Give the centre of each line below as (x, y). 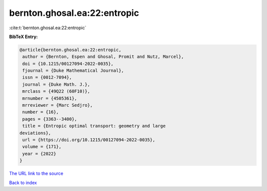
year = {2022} (39, 154)
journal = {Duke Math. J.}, (56, 84)
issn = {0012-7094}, (47, 77)
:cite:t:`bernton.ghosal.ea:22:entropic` (48, 28)
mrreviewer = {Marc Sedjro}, (58, 105)
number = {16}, (41, 112)
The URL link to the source (36, 174)
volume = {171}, (42, 147)
